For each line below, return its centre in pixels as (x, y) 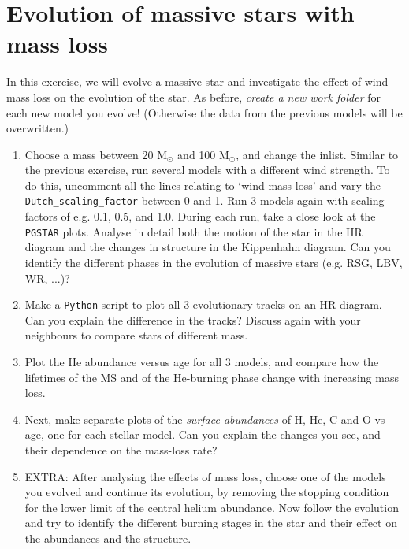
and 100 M (203, 154)
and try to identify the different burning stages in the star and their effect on (211, 523)
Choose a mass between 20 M (96, 154)
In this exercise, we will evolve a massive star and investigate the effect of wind (197, 82)
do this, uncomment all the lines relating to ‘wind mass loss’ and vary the (203, 185)
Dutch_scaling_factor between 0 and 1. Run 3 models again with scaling (204, 200)
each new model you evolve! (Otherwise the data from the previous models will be (204, 112)
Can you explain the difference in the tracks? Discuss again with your (193, 319)
